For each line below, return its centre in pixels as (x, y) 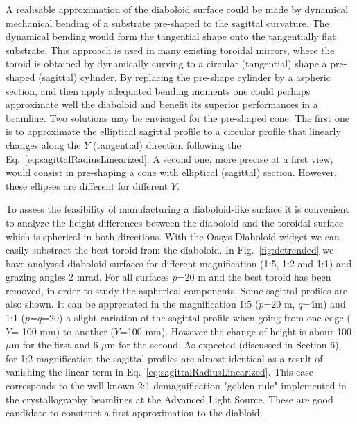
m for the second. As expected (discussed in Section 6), (224, 345)
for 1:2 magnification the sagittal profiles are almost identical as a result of (164, 358)
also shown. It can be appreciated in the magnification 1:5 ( (132, 304)
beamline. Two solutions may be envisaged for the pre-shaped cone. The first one (177, 117)
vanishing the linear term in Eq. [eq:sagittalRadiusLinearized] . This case (160, 372)
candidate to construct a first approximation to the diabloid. (134, 413)
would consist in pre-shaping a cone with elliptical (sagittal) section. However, (172, 172)
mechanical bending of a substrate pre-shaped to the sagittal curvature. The (167, 23)
